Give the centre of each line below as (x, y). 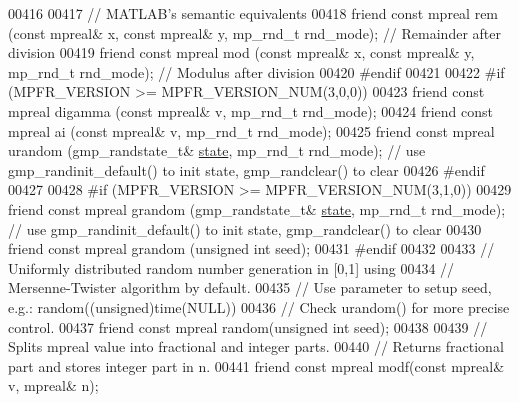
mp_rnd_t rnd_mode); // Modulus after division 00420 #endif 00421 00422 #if (256, 71)
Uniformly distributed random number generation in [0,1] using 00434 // (231, 267)
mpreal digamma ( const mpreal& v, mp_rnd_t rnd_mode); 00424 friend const (250, 110)
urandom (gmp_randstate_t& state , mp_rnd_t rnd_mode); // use (217, 150)
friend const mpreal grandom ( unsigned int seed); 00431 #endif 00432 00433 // (251, 248)
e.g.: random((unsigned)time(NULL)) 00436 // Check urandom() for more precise (259, 306)
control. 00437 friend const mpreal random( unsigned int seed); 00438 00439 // (248, 326)
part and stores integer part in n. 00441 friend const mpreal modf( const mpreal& (256, 365)
